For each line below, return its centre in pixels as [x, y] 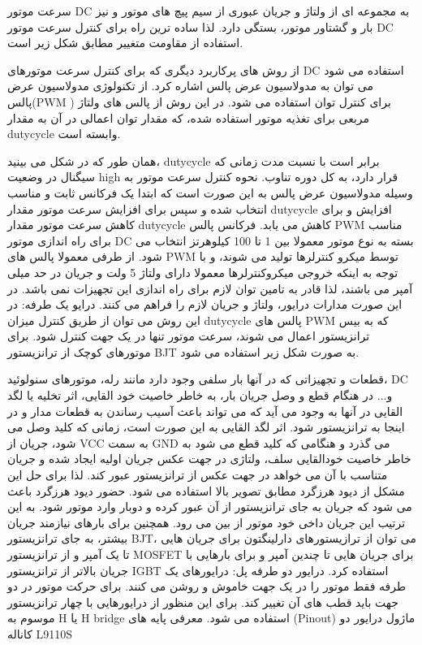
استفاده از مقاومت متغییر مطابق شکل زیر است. [125, 43]
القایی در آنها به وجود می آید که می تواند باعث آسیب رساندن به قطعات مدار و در [205, 411]
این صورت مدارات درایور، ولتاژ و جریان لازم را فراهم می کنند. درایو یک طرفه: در [205, 304]
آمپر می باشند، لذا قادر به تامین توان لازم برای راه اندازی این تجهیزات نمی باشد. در [210, 288]
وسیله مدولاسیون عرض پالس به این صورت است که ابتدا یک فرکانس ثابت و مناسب [210, 192]
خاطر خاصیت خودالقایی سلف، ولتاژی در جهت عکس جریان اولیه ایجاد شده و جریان [209, 459]
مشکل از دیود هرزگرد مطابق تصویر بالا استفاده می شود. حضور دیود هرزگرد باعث [206, 490]
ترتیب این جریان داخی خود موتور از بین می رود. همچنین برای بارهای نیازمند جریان [207, 522]
